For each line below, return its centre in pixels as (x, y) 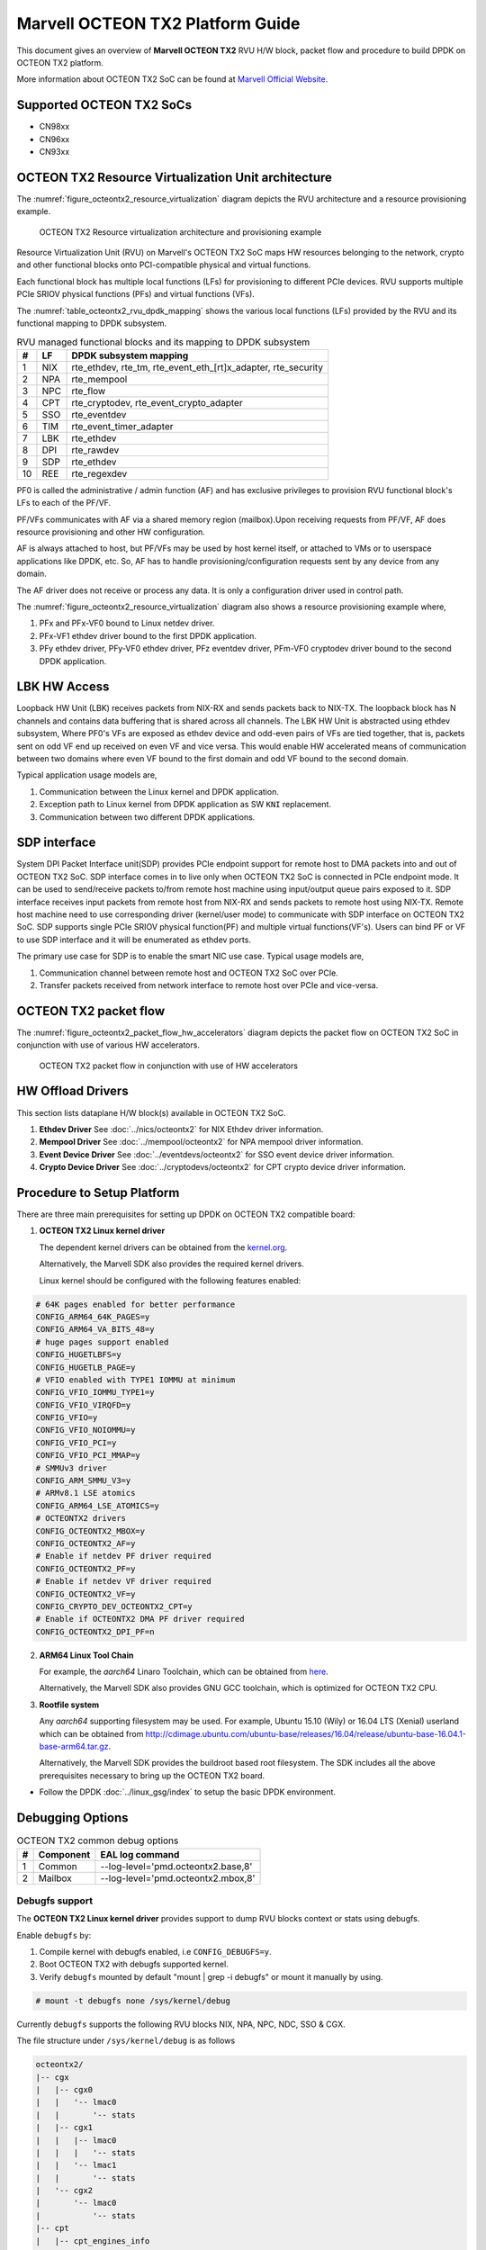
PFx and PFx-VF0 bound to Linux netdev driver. (127, 623)
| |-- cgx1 (64, 2128)
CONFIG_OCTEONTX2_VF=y (85, 1594)
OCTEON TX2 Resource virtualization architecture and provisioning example (180, 232)
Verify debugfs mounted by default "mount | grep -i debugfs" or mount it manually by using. (211, 1976)
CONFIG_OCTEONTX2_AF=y (85, 1543)
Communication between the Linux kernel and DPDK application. (159, 791)
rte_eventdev (99, 414)
